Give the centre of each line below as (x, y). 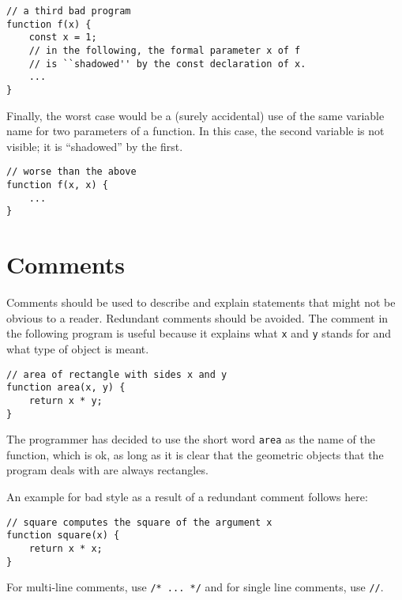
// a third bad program (69, 11)
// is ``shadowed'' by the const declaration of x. (167, 64)
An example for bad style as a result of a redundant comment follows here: (187, 497)
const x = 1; (63, 38)
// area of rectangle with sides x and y (117, 374)
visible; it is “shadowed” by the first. (95, 146)
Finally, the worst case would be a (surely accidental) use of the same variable (195, 115)
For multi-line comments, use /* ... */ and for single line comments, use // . (195, 587)
